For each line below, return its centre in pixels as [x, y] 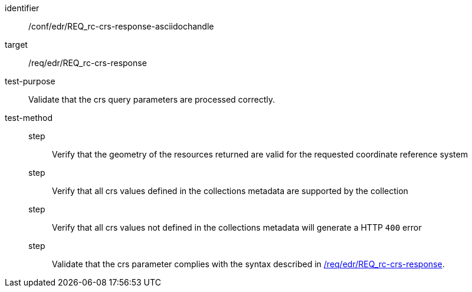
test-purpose [30, 81]
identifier [22, 8]
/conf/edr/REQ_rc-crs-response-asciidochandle [121, 26]
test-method [29, 118]
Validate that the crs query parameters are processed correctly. [152, 99]
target [16, 45]
